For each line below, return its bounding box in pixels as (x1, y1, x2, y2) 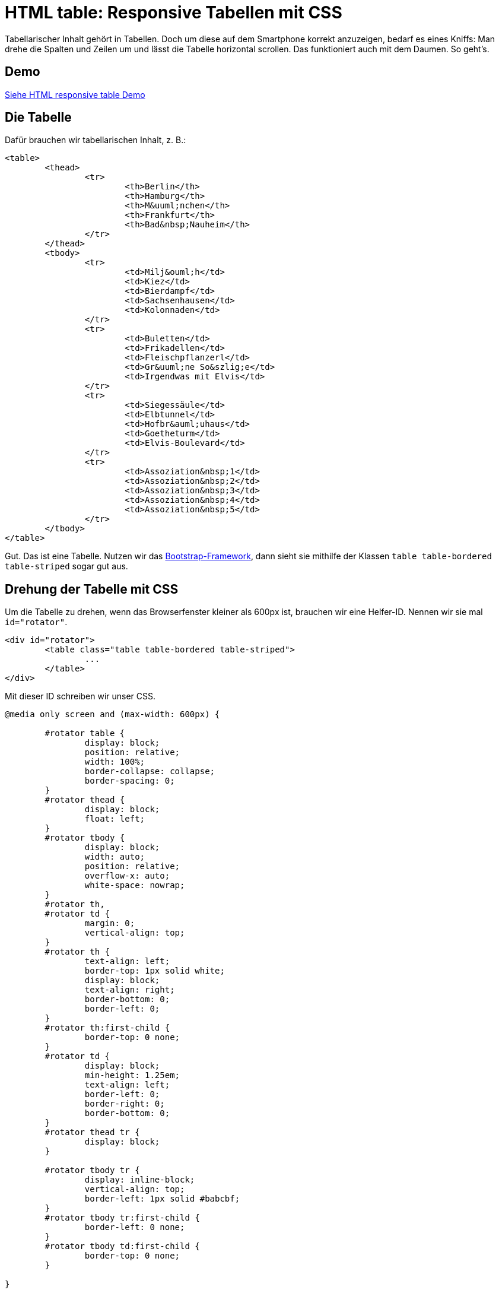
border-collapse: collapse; (84, 766, 215, 777)
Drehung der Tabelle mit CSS (5, 581, 179, 597)
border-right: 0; (84, 1099, 165, 1109)
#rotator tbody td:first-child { (45, 1241, 200, 1251)
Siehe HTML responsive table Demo (5, 89, 145, 100)
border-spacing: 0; (84, 776, 175, 786)
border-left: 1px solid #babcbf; (84, 1194, 240, 1204)
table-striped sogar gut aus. (5, 561, 128, 572)
